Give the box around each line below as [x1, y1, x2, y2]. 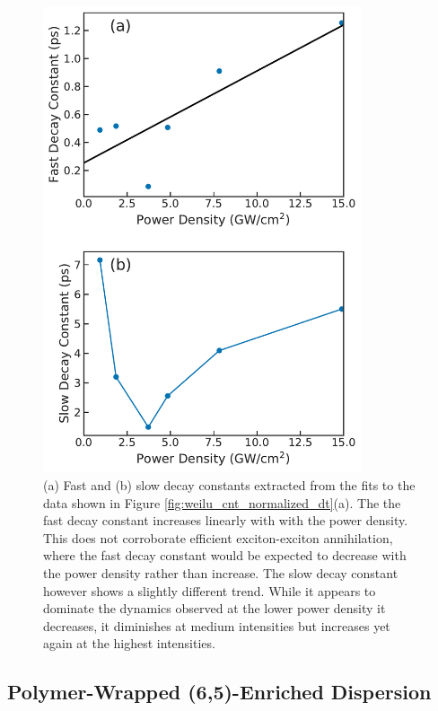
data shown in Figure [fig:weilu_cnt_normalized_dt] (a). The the [43, 493, 401, 512]
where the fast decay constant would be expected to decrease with [43, 546, 407, 565]
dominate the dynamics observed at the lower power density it [43, 599, 386, 618]
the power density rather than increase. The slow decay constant [43, 563, 399, 582]
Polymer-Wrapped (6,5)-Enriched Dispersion [7, 678, 432, 706]
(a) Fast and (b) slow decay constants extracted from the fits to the [43, 475, 416, 494]
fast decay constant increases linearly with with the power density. [43, 511, 408, 530]
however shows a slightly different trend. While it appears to [43, 581, 376, 600]
